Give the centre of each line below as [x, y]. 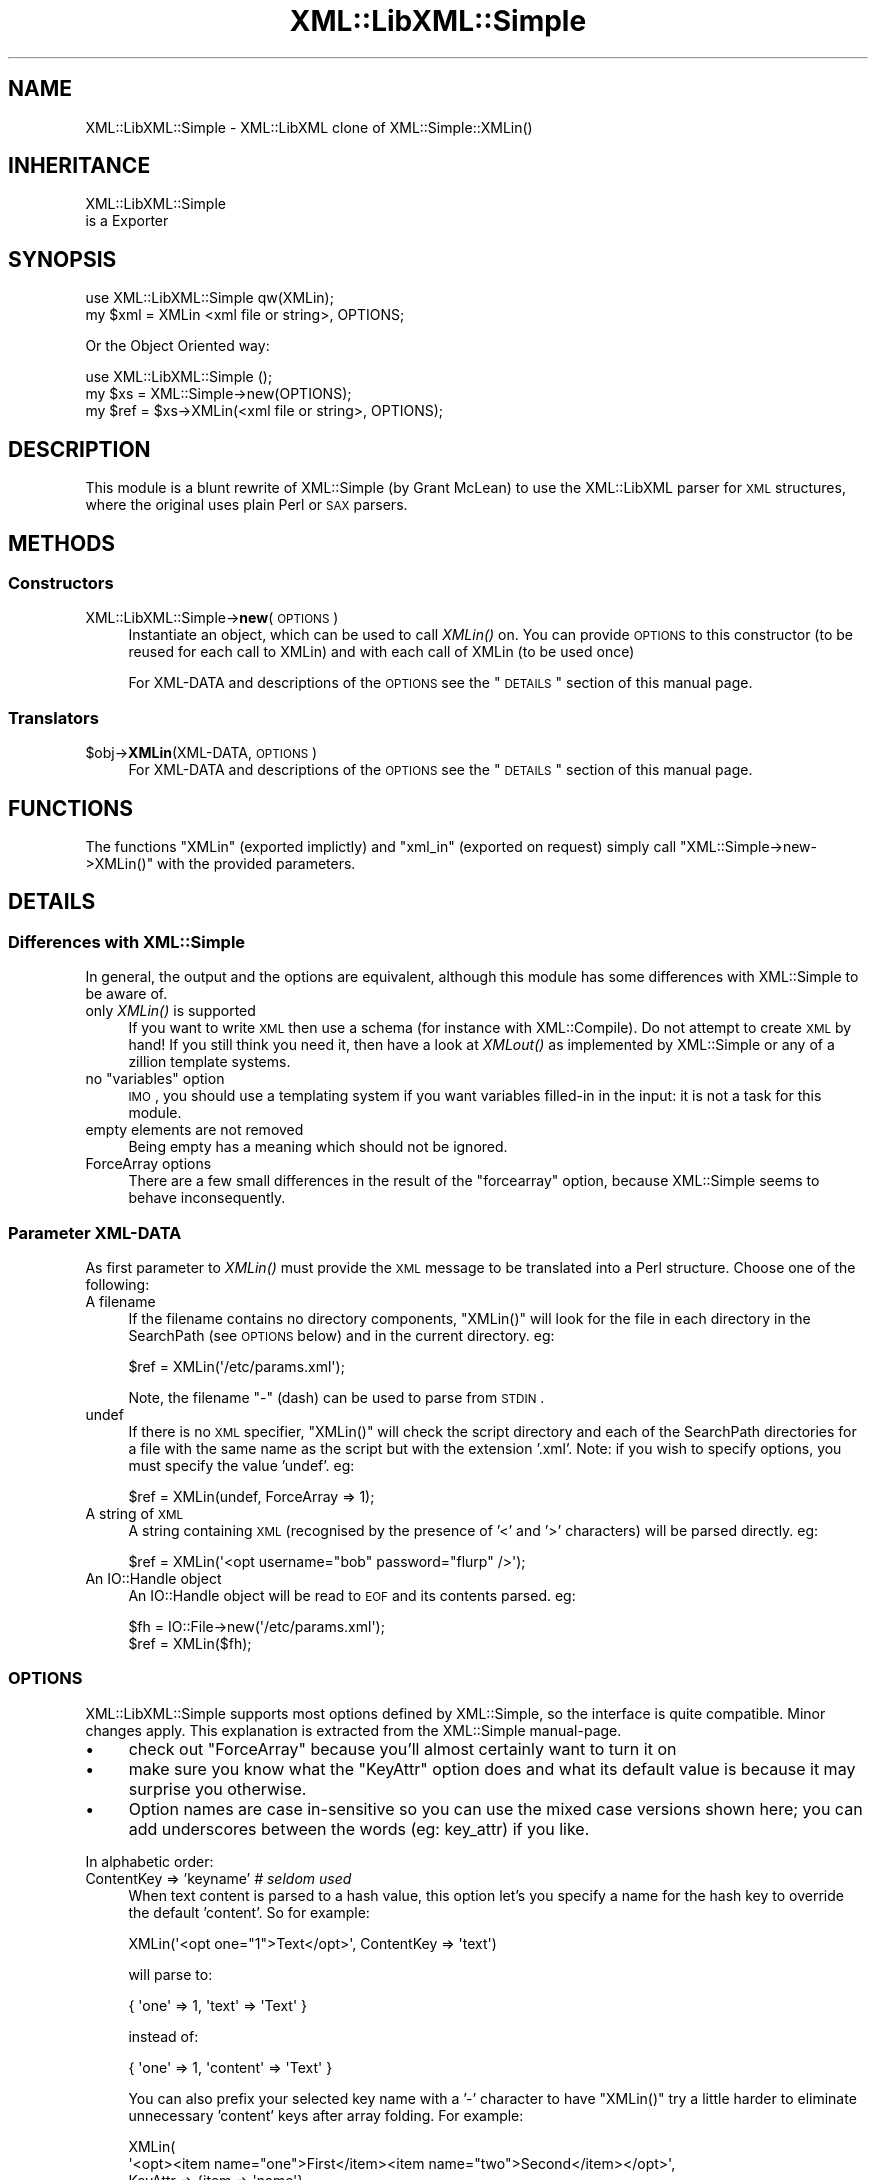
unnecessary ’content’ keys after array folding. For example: [326, 2115]
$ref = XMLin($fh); [190, 1643]
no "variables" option [155, 1079]
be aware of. [126, 994]
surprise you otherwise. [217, 1788]
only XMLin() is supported [170, 1011]
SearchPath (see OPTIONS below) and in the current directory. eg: [341, 1335]
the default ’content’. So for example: [249, 1912]
